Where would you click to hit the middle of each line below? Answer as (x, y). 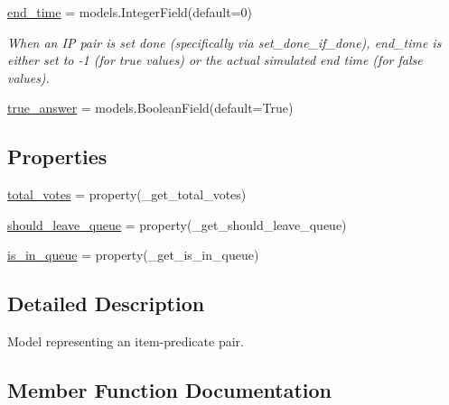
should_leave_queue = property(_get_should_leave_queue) (177, 224)
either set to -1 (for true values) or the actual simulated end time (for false (215, 60)
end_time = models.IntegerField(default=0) (130, 12)
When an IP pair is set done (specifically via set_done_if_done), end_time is (224, 42)
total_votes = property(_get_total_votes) (127, 194)
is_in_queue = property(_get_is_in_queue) (133, 255)
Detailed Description (106, 304)
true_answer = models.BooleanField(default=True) (150, 108)
